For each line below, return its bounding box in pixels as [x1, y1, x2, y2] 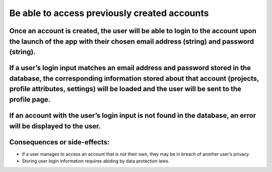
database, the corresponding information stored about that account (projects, [9, 74, 259, 83]
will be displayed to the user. [9, 122, 101, 130]
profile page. [9, 95, 50, 104]
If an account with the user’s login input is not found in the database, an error [9, 111, 256, 120]
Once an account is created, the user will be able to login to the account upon [9, 27, 257, 35]
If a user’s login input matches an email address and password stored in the [9, 64, 251, 72]
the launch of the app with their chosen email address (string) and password [9, 37, 254, 46]
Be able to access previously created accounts [9, 8, 209, 19]
